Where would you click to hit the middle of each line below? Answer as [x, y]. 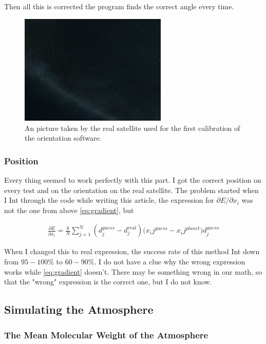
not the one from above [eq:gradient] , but [69, 210]
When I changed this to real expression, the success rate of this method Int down [132, 251]
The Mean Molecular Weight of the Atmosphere [106, 335]
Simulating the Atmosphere [79, 309]
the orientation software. [63, 138]
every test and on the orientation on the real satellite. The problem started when [131, 190]
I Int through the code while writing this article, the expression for [109, 200]
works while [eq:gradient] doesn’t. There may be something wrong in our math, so [133, 271]
